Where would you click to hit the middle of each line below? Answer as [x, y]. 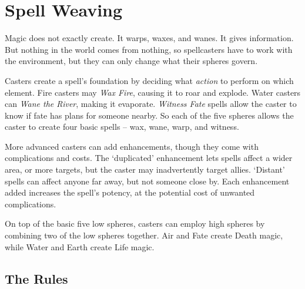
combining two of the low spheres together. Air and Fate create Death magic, [144, 235]
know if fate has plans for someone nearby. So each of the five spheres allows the [149, 115]
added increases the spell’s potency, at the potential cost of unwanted [130, 192]
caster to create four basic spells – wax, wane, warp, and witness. [122, 127]
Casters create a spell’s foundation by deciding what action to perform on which [149, 80]
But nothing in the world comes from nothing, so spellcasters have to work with [149, 49]
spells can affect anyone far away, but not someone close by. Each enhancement [147, 181]
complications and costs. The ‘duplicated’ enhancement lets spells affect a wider [149, 158]
